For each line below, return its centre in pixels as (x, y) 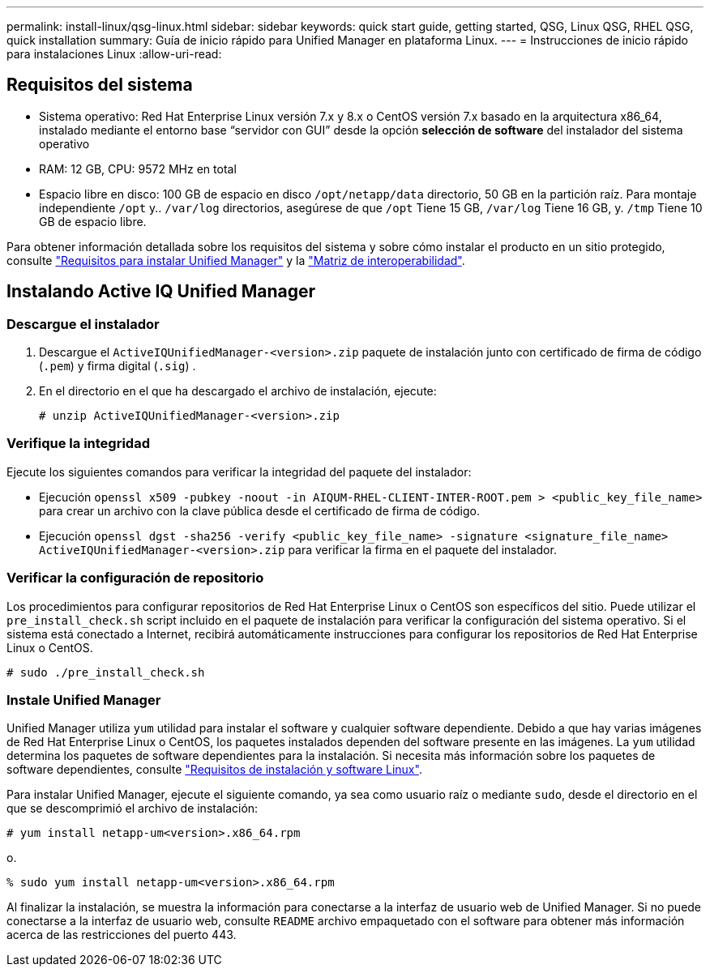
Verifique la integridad (78, 444)
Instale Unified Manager (84, 700)
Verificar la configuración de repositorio (135, 578)
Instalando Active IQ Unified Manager (161, 292)
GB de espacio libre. (93, 221)
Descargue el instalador (83, 324)
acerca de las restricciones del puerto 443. (122, 935)
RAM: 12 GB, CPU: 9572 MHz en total (138, 169)
